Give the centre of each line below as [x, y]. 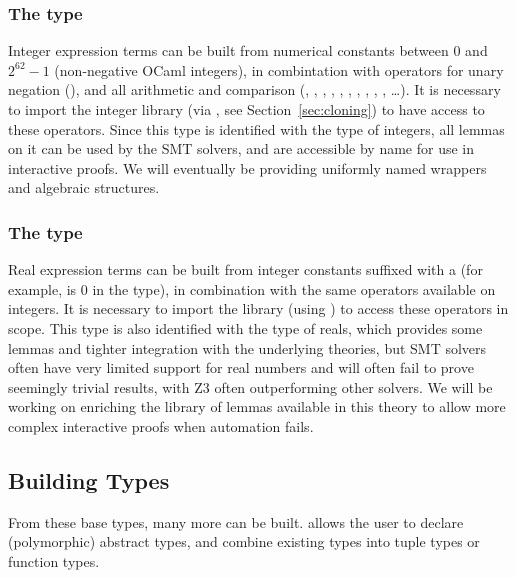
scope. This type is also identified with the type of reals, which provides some [245, 327]
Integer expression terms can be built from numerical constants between [228, 50]
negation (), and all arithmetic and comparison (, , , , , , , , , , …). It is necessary [254, 89]
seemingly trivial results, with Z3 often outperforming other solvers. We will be [250, 386]
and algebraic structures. [84, 187]
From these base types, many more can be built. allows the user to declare [236, 521]
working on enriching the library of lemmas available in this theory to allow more [257, 406]
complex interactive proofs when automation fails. [161, 425]
